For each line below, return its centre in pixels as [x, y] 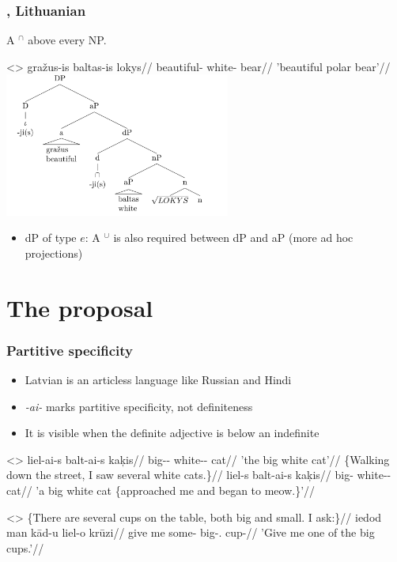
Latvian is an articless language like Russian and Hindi [158, 380]
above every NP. [67, 40]
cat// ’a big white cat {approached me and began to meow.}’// [161, 490]
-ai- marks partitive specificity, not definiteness [139, 406]
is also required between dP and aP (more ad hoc [233, 238]
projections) [54, 253]
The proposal [80, 307]
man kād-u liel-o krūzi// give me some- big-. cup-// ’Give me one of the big [191, 532]
